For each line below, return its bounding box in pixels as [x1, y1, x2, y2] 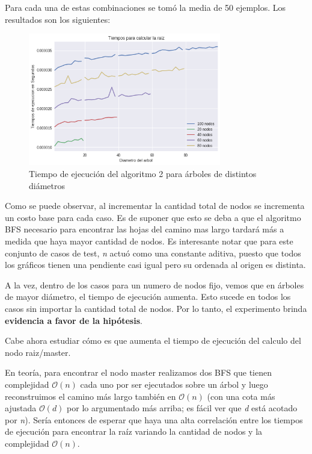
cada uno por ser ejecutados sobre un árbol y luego [80, 378, 268, 390]
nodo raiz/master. [5, 346, 71, 358]
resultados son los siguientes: [5, 13, 111, 25]
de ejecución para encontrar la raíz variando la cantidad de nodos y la [5, 425, 263, 438]
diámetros [29, 179, 66, 191]
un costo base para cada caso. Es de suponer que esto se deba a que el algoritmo [5, 211, 301, 223]
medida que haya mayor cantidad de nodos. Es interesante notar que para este [5, 235, 293, 247]
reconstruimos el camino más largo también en [5, 390, 176, 402]
